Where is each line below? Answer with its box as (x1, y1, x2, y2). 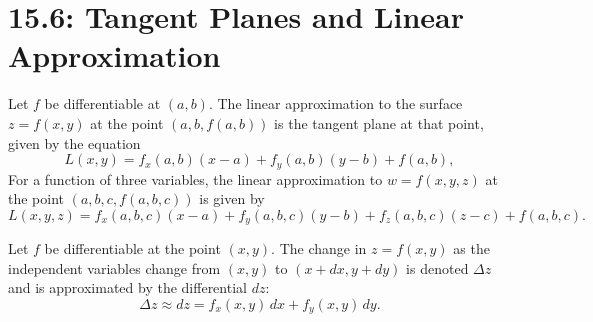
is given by (199, 188, 265, 209)
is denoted (406, 257, 469, 278)
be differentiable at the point (44, 238, 221, 259)
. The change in (271, 238, 367, 259)
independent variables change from (8, 257, 221, 278)
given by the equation (8, 132, 141, 153)
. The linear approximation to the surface (208, 93, 463, 114)
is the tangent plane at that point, (274, 112, 484, 133)
